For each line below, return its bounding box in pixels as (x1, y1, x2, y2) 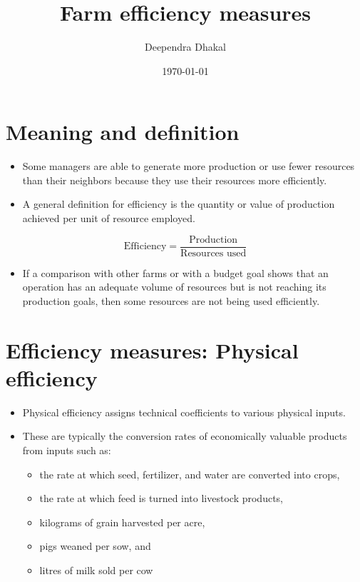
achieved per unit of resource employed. (22, 211, 195, 226)
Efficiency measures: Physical (6, 335, 299, 364)
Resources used (180, 248, 247, 259)
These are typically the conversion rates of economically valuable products (22, 428, 347, 443)
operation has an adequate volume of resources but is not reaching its (22, 279, 326, 294)
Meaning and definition (6, 117, 240, 146)
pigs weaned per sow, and (39, 538, 151, 553)
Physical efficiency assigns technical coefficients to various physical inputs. (22, 404, 346, 419)
